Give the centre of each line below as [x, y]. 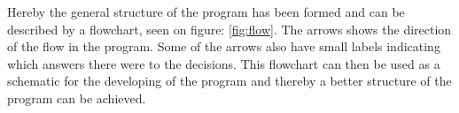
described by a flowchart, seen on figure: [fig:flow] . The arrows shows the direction [229, 29]
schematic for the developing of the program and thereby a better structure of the [229, 81]
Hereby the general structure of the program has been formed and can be [206, 11]
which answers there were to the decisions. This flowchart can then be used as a [224, 63]
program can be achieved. [77, 98]
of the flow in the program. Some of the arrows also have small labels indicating [224, 46]
